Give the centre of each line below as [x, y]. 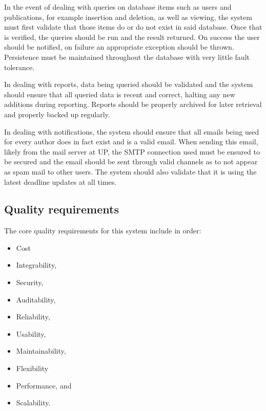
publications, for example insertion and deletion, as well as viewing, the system [128, 17]
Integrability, [36, 265]
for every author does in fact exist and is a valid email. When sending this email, [131, 142]
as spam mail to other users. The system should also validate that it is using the [130, 171]
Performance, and [44, 385]
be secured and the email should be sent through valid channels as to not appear [131, 161]
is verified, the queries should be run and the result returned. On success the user [132, 37]
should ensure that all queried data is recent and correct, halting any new [120, 94]
